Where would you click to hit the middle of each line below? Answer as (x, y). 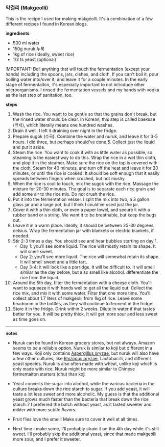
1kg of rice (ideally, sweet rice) (44, 54)
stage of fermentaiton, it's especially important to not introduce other (75, 85)
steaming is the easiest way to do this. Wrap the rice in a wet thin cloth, (84, 158)
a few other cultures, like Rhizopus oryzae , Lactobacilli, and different (82, 359)
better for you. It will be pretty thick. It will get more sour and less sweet (85, 314)
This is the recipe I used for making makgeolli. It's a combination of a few (79, 19)
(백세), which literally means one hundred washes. (63, 125)
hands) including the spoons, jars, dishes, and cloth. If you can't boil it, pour (82, 74)
